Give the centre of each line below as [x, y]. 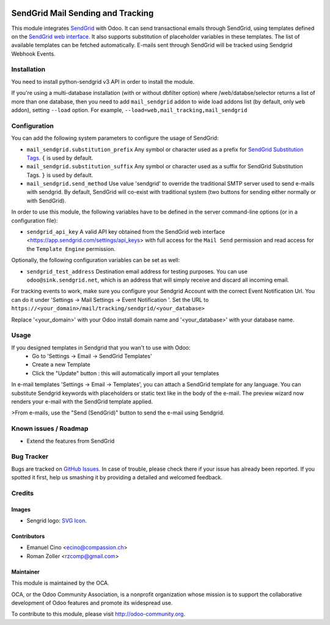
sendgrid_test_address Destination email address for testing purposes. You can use [137, 271]
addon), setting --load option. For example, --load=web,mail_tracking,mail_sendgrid [129, 110]
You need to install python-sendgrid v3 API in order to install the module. [103, 81]
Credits [22, 493]
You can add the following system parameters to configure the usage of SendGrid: [115, 138]
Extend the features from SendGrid [71, 441]
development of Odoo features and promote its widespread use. [92, 603]
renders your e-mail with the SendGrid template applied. [82, 402]
